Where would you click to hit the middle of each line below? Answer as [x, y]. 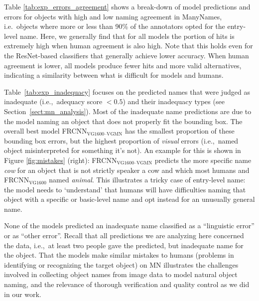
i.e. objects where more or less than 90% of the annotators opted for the [115, 26]
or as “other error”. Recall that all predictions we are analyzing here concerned [124, 235]
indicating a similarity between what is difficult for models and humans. [114, 75]
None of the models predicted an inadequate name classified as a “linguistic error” [129, 226]
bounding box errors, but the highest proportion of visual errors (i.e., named [121, 140]
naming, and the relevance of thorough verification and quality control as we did [127, 284]
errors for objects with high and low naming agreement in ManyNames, [113, 16]
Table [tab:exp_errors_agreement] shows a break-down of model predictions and [127, 6]
